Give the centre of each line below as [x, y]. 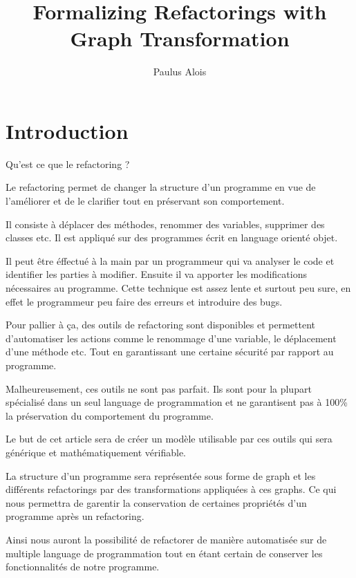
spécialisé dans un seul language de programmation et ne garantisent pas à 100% [177, 402]
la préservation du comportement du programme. [110, 415]
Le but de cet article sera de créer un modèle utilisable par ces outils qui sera [169, 439]
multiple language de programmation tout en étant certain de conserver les [164, 553]
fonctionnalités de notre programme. [83, 567]
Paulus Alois [180, 72]
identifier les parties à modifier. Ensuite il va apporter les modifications [156, 274]
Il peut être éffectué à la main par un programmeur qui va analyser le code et [170, 260]
